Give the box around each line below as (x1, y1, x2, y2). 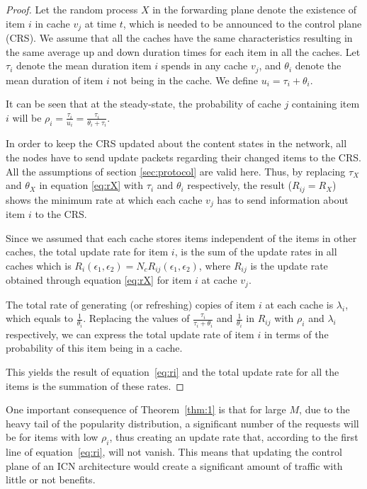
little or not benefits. (6, 472, 96, 487)
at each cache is (265, 297, 334, 311)
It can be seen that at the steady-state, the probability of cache (6, 96, 281, 111)
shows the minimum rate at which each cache (6, 192, 203, 207)
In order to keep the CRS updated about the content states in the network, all (6, 136, 347, 151)
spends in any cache (161, 58, 248, 73)
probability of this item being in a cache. (6, 340, 183, 355)
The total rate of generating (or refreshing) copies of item (6, 297, 256, 311)
